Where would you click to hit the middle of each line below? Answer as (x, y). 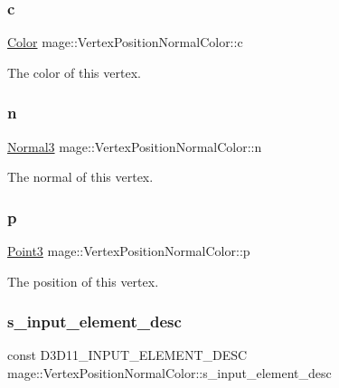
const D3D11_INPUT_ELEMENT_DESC (127, 355)
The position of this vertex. (83, 281)
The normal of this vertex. (80, 177)
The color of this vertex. (74, 72)
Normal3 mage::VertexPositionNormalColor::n (135, 146)
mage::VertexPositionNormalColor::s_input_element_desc (169, 373)
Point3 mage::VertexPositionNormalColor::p (129, 251)
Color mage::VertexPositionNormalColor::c (125, 42)
